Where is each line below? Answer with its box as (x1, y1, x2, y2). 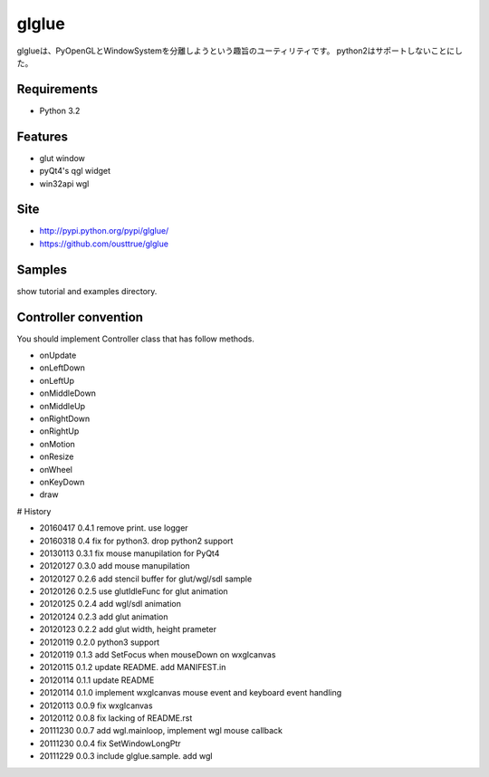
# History (16, 505, 52, 516)
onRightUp (39, 426, 80, 436)
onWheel (39, 464, 72, 475)
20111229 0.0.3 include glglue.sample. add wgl (39, 751, 213, 762)
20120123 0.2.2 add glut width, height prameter (39, 624, 217, 635)
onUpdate (39, 350, 77, 361)
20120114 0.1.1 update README (39, 675, 155, 686)
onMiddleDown (39, 388, 97, 398)
